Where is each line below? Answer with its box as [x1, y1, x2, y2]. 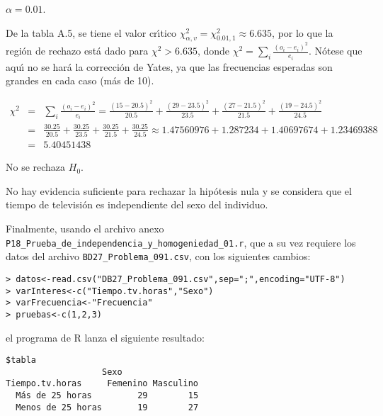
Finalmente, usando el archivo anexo [6, 220, 164, 235]
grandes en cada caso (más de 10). [6, 73, 154, 88]
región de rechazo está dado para [6, 43, 149, 58]
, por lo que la [272, 25, 333, 40]
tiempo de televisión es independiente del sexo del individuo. [6, 197, 268, 212]
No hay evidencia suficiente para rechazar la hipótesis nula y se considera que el [6, 183, 352, 198]
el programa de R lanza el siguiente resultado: [6, 330, 205, 344]
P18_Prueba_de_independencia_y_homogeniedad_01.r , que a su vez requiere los [6, 235, 356, 249]
